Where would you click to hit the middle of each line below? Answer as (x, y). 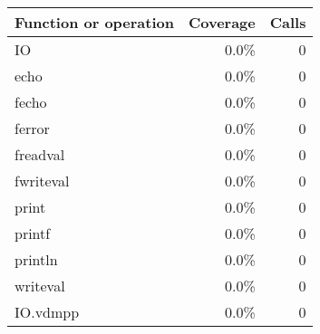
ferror (32, 128)
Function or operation (94, 22)
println (36, 259)
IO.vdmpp (47, 312)
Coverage (222, 22)
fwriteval (42, 181)
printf (33, 233)
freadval (40, 154)
